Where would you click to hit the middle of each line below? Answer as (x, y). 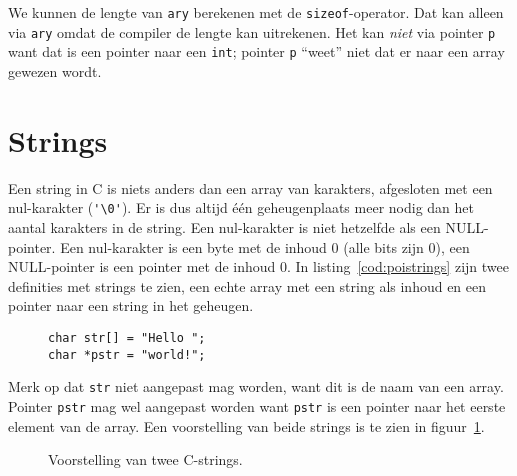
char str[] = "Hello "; (127, 337)
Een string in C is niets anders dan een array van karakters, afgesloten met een (250, 187)
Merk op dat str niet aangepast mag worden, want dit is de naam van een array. (256, 386)
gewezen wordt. (55, 70)
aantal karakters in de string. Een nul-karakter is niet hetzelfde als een (224, 226)
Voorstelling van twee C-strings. (145, 459)
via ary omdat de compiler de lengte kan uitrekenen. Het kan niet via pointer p (252, 31)
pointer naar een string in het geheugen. (131, 305)
